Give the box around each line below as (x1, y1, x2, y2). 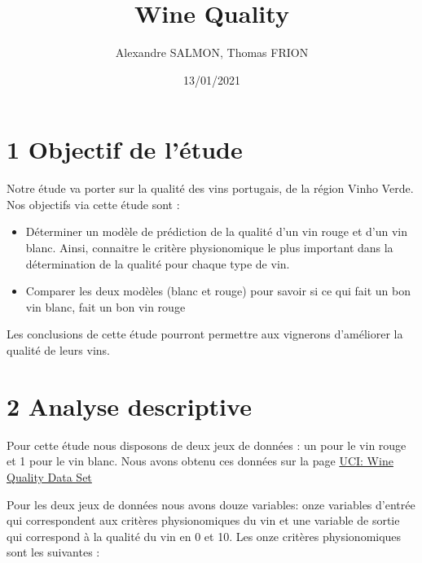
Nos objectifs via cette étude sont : (7, 195, 180, 212)
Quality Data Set (7, 468, 92, 485)
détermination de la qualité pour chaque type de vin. (25, 255, 290, 272)
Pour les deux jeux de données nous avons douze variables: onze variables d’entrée (7, 495, 415, 513)
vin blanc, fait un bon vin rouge (25, 298, 186, 315)
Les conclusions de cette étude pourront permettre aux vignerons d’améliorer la (7, 325, 403, 343)
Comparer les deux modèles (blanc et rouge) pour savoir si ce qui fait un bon (25, 282, 411, 299)
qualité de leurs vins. (7, 342, 110, 358)
